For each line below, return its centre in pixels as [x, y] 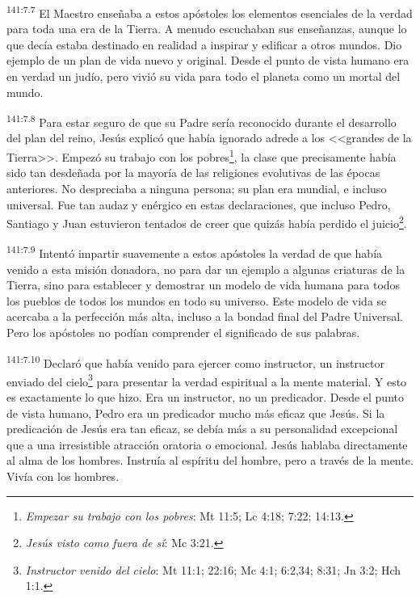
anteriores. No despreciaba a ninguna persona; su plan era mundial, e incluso [197, 188]
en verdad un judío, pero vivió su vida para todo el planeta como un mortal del [204, 76]
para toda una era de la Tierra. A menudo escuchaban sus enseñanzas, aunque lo [207, 29]
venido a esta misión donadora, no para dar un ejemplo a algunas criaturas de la [206, 269]
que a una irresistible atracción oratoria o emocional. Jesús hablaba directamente [207, 444]
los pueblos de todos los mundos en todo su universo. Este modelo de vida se [197, 300]
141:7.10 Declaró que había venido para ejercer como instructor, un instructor [195, 361]
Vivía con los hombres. [63, 476]
